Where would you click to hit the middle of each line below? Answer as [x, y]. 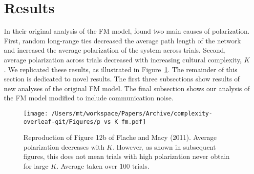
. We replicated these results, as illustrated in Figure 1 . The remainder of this [121, 69]
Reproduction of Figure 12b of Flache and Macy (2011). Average [120, 137]
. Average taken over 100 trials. [103, 165]
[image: [36, 113]
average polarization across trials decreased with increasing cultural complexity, [123, 59]
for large [36, 165]
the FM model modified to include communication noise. [89, 98]
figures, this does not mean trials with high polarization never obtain [127, 156]
